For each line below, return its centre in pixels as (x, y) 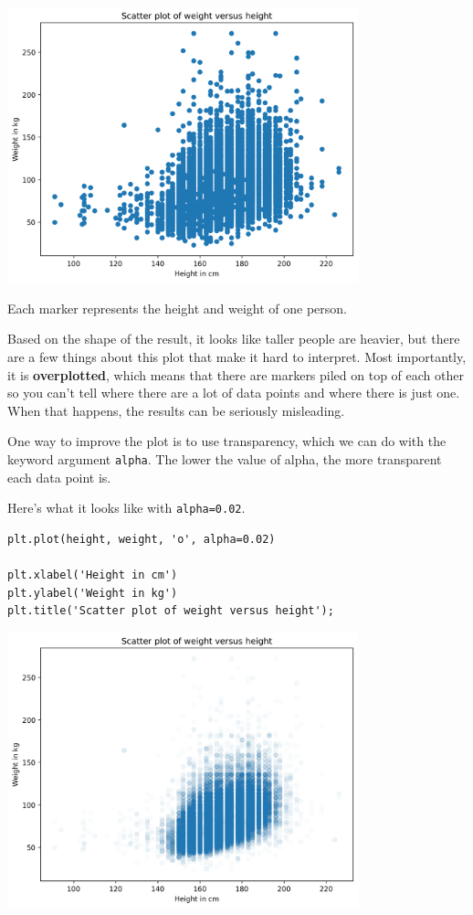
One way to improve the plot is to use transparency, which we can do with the (227, 441)
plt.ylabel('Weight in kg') (93, 593)
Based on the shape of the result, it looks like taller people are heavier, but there (234, 339)
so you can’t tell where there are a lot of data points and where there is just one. (234, 393)
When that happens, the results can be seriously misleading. (176, 410)
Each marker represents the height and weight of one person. (177, 308)
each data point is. (59, 477)
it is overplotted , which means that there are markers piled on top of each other (236, 374)
